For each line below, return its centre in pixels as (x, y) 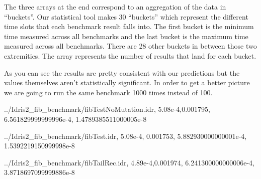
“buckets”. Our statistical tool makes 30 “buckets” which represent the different (126, 16)
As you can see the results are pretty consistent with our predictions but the (122, 72)
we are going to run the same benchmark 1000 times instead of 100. (108, 92)
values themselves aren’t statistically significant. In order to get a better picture (127, 82)
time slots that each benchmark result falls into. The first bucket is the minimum (129, 26)
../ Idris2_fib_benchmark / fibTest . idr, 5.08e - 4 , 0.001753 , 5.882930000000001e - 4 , (125, 136)
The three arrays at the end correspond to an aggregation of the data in (115, 7)
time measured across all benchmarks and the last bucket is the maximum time (126, 36)
